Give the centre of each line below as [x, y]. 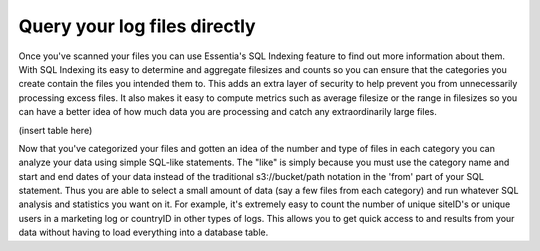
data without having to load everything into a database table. [143, 232]
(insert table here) [55, 130]
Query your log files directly [137, 26]
